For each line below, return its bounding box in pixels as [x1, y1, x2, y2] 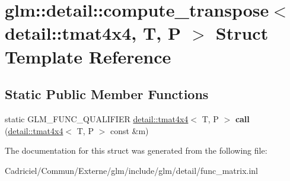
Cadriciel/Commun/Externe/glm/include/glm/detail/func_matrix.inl [5, 164, 258, 176]
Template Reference [5, 44, 171, 68]
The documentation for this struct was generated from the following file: [5, 144, 267, 157]
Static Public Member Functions [5, 85, 209, 103]
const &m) [110, 124, 149, 136]
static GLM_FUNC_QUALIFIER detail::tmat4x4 [5, 112, 189, 125]
